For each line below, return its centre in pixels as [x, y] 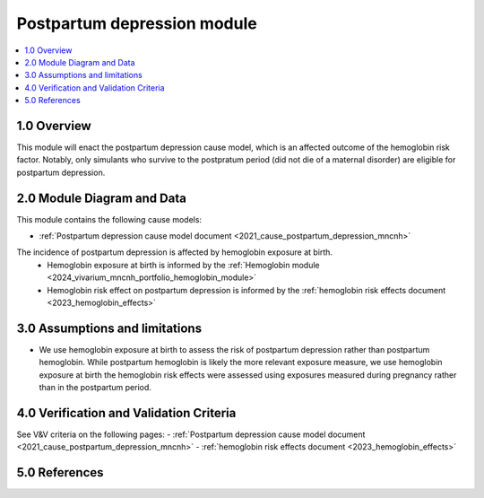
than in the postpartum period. [95, 388]
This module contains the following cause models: [109, 219]
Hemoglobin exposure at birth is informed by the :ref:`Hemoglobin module [183, 265]
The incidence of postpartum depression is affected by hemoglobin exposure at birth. [175, 252]
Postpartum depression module [137, 23]
